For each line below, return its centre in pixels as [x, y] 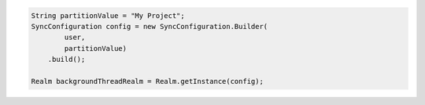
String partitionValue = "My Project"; [108, 15]
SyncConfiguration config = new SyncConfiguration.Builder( [150, 26]
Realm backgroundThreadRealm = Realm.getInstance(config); [147, 81]
